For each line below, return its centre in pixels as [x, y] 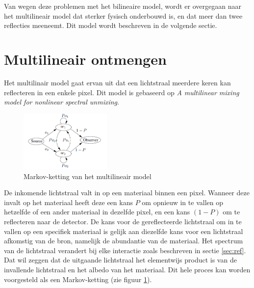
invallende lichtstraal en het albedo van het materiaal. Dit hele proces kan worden [127, 269]
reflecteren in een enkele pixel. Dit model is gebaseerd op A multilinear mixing [122, 92]
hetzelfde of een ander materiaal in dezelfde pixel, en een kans [97, 212]
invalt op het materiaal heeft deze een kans [68, 202]
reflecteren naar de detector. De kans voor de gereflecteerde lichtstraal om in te [123, 221]
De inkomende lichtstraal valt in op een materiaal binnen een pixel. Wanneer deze [127, 193]
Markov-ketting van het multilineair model [88, 176]
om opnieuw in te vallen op [182, 202]
